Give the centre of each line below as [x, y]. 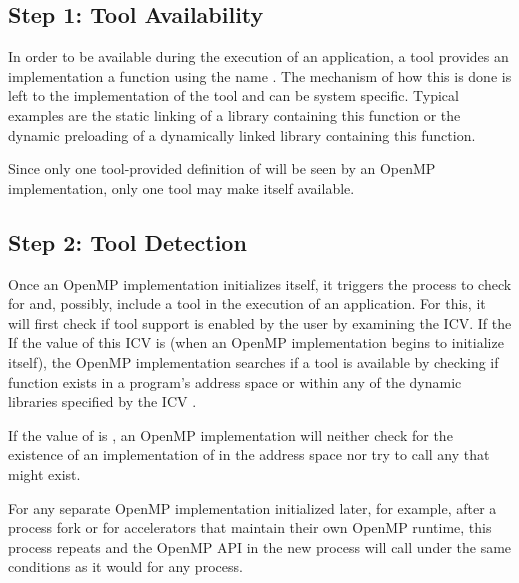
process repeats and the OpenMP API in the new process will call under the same [260, 546]
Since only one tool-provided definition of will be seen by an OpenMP [222, 168]
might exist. [44, 473]
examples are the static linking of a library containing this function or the [234, 114]
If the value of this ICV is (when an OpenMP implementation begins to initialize [256, 342]
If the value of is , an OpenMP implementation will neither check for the [230, 434]
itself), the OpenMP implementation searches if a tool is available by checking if [253, 361]
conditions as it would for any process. [125, 566]
